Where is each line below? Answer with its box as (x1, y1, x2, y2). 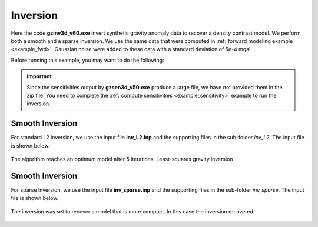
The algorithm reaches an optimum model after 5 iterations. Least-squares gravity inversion (11, 155, 233, 162)
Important (26, 73, 52, 80)
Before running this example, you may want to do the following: (11, 56, 164, 64)
